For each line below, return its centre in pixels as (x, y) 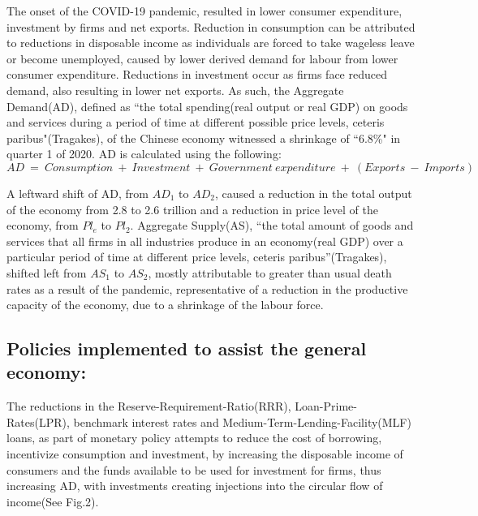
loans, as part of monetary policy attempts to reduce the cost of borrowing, (194, 438)
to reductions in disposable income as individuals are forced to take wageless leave (211, 43)
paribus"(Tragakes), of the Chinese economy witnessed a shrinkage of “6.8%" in (204, 138)
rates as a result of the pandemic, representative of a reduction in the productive (207, 288)
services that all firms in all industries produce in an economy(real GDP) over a (205, 241)
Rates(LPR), (38, 421)
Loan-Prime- (326, 406)
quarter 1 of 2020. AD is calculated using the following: (144, 154)
